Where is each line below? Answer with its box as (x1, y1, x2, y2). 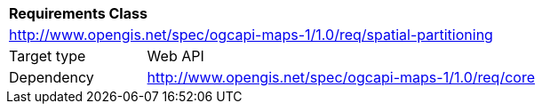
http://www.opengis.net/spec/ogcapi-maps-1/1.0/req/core (147, 68, 535, 86)
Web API (147, 47, 204, 65)
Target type (9, 47, 86, 65)
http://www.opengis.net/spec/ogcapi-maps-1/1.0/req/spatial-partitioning (9, 26, 493, 44)
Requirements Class (9, 4, 147, 22)
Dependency (9, 68, 94, 86)
